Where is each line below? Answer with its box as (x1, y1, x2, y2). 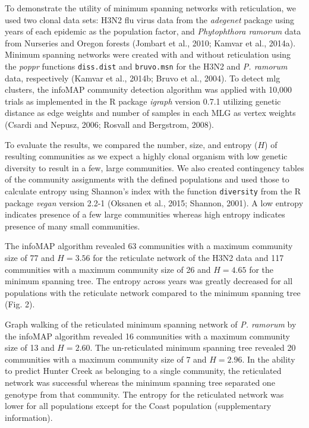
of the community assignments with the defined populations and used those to (5, 173, 289, 185)
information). (5, 411, 53, 423)
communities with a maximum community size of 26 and (5, 263, 211, 275)
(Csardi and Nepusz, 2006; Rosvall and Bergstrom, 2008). (5, 118, 214, 130)
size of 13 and (5, 341, 55, 354)
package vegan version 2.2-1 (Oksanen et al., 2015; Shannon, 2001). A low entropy (5, 196, 304, 209)
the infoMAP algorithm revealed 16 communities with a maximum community (5, 329, 290, 342)
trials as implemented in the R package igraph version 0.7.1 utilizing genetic (5, 95, 281, 107)
